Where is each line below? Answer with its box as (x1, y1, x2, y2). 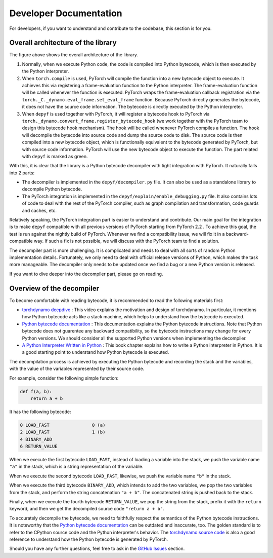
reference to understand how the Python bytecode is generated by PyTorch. (9, 536, 168, 542)
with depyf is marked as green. (22, 153, 88, 159)
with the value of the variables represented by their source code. (9, 365, 145, 372)
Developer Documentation (9, 8, 122, 19)
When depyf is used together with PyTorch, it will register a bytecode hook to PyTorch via (22, 110, 210, 117)
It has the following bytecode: (9, 408, 71, 415)
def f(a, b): (20, 388, 53, 394)
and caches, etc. (22, 207, 57, 213)
